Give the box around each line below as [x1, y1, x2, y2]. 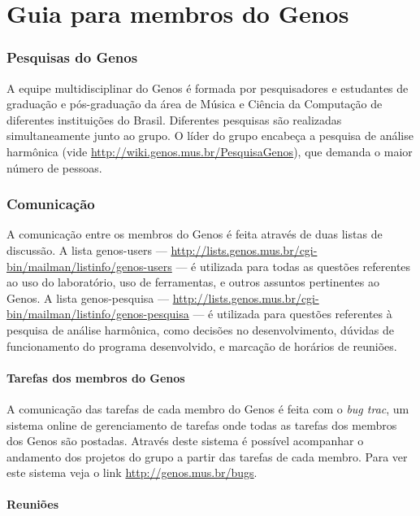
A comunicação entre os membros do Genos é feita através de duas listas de [6, 225, 383, 243]
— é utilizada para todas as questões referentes [175, 257, 411, 274]
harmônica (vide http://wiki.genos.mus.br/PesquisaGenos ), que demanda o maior [6, 142, 413, 160]
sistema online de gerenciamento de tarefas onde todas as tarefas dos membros [6, 416, 397, 433]
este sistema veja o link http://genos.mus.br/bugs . [6, 464, 258, 481]
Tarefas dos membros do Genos [6, 369, 185, 386]
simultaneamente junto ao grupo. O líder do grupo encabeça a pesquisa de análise [6, 127, 414, 144]
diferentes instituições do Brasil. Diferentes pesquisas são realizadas [6, 111, 342, 128]
